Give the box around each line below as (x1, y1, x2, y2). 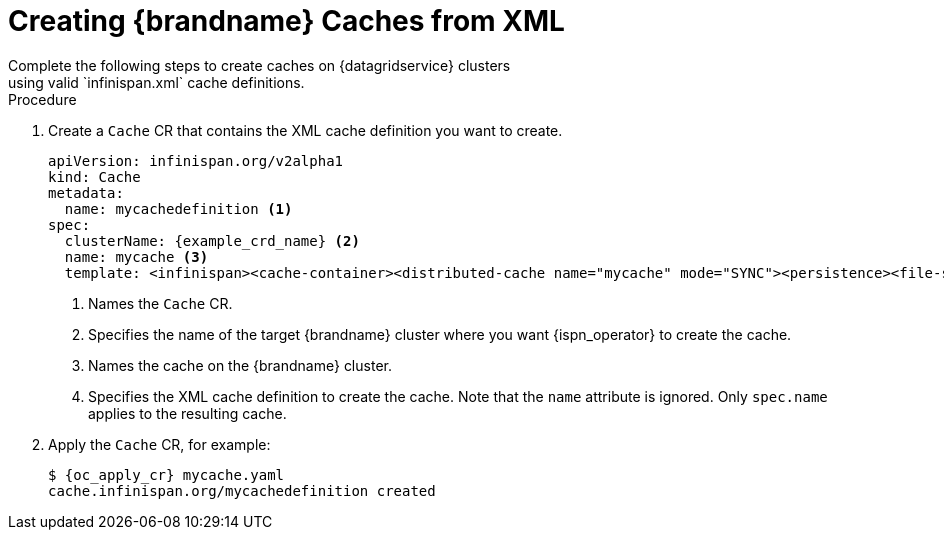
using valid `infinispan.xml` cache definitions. (8, 73, 305, 91)
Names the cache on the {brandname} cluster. (88, 356, 392, 374)
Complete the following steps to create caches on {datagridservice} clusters (8, 56, 511, 74)
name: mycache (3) (64, 248, 209, 265)
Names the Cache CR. (88, 294, 233, 312)
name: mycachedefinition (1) (64, 200, 293, 217)
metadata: (48, 184, 124, 201)
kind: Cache (48, 168, 141, 185)
